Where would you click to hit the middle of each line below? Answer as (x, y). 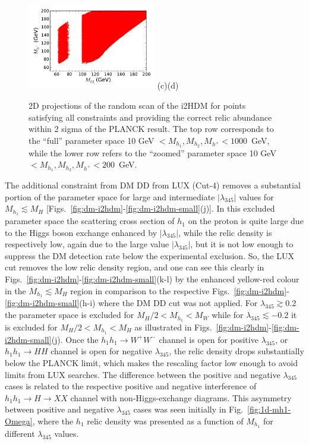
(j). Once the (75, 339)
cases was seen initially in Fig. (188, 409)
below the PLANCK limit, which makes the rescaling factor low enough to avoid (151, 362)
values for (256, 196)
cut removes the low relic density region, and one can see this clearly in (135, 267)
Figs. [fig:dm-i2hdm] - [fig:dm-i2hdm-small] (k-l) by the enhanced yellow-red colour (152, 279)
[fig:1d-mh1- (269, 409)
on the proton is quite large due (246, 221)
